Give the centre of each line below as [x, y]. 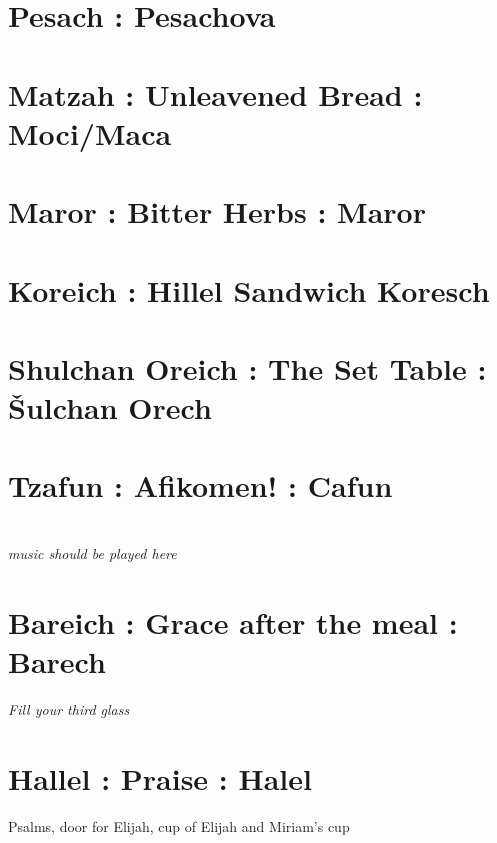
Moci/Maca [90, 132]
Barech [57, 660]
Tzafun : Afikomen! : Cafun [200, 485]
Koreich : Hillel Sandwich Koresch [249, 289]
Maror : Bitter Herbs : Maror [217, 211]
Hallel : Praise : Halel [160, 777]
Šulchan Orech [110, 407]
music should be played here [92, 552]
